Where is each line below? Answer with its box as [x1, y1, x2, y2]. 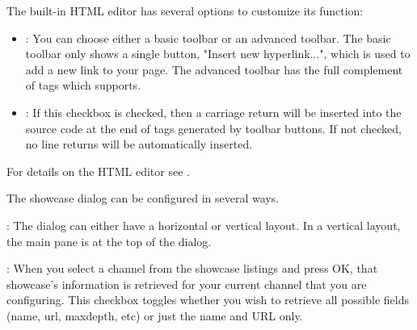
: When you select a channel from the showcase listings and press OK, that [6, 260, 378, 277]
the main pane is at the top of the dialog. [6, 232, 212, 249]
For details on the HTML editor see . [6, 162, 190, 179]
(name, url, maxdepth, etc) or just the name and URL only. [6, 307, 303, 324]
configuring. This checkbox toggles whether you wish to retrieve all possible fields [6, 291, 409, 308]
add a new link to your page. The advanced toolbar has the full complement [25, 61, 403, 77]
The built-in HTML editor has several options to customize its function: [6, 2, 364, 19]
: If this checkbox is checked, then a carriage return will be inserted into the [25, 103, 402, 120]
